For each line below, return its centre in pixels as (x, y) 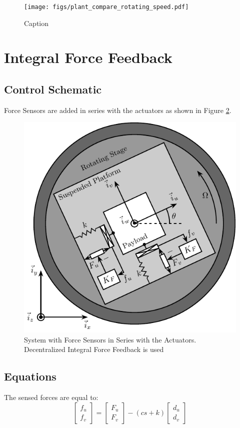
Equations (30, 376)
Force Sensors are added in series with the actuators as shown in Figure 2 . (118, 110)
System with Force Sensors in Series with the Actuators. (110, 339)
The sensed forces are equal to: (51, 397)
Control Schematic (53, 89)
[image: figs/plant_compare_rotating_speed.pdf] (106, 7)
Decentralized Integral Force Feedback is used (94, 349)
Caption (36, 23)
